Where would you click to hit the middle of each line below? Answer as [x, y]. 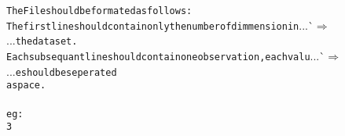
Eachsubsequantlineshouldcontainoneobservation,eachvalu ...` [166, 55]
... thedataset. [42, 40]
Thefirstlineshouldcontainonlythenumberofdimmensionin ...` [160, 25]
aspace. [26, 86]
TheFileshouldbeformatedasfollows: [99, 11]
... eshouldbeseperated [62, 71]
